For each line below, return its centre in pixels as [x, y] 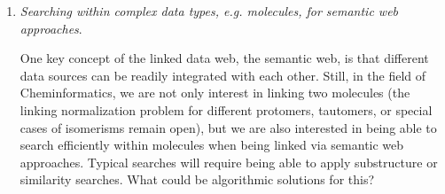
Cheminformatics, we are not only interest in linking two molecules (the [215, 93]
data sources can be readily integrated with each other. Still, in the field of [223, 75]
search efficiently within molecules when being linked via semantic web [212, 145]
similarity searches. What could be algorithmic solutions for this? [197, 179]
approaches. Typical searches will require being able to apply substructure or [229, 162]
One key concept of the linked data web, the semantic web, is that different [224, 58]
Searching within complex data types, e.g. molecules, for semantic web [209, 11]
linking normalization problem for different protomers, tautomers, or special [226, 109]
